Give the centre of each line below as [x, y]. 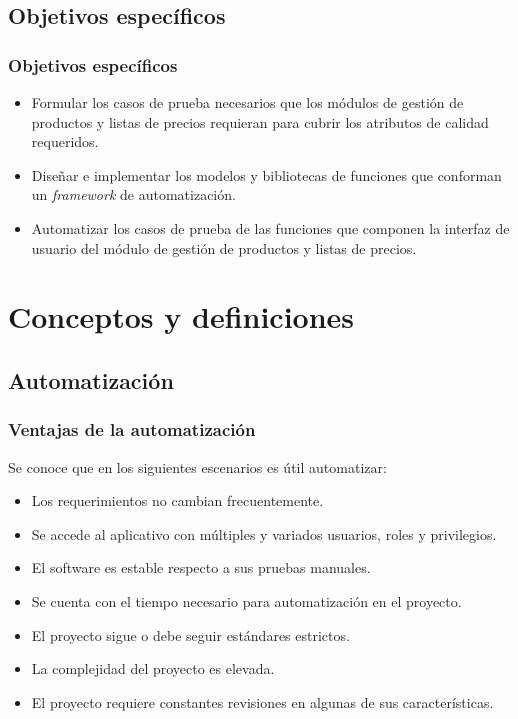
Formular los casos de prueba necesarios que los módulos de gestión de [247, 102]
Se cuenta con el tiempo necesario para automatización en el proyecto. [246, 600]
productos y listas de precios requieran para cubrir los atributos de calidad [260, 121]
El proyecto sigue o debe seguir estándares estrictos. [190, 634]
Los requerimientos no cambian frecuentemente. [177, 500]
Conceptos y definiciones [181, 316]
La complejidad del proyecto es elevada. [153, 668]
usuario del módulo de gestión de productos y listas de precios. [224, 247]
